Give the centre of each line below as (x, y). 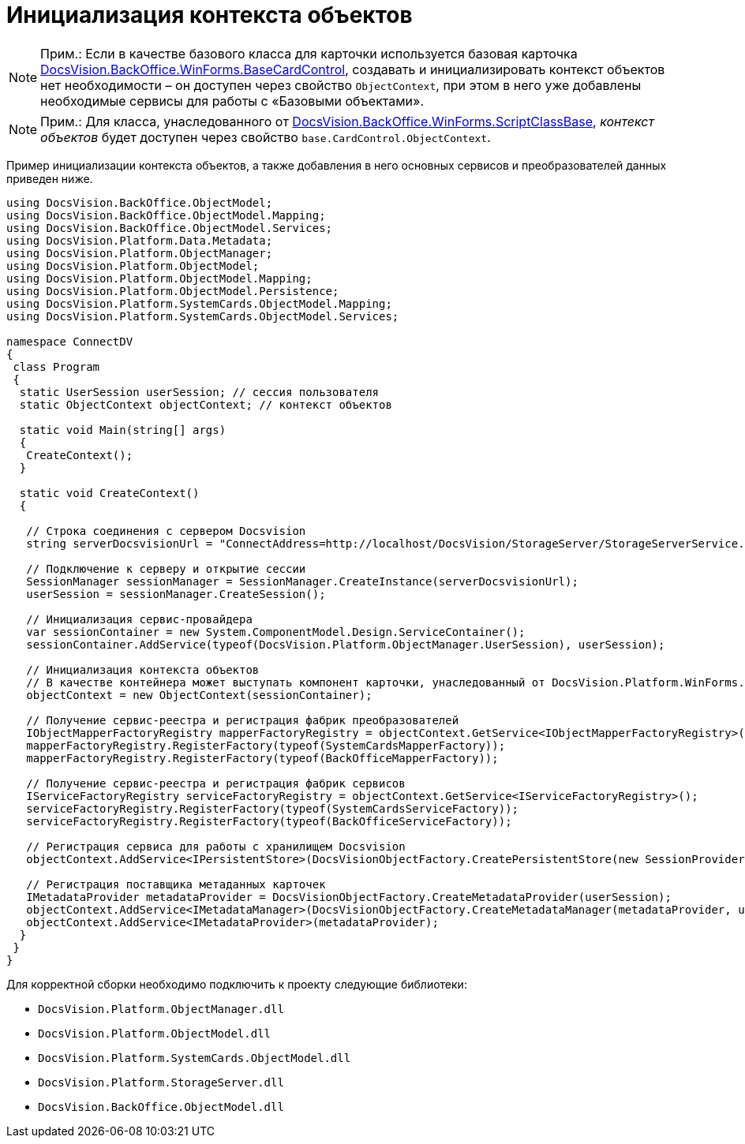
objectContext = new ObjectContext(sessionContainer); (199, 695)
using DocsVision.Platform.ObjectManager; (140, 253)
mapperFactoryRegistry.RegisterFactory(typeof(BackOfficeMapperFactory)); (262, 758)
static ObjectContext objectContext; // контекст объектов (206, 404)
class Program (56, 366)
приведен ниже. (50, 178)
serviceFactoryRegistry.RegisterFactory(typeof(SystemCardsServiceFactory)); (273, 808)
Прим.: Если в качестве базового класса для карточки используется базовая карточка (309, 53)
